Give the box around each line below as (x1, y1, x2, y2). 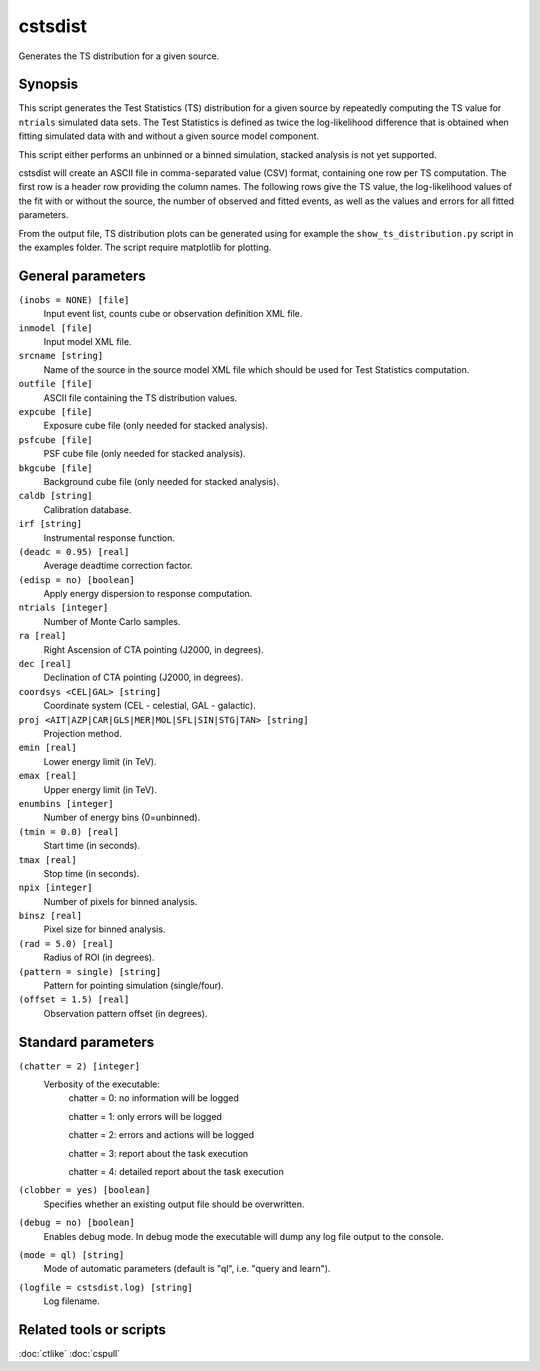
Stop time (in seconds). (43, 867, 140, 879)
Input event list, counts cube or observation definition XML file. (43, 308, 303, 320)
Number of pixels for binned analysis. (43, 895, 198, 907)
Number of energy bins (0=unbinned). (43, 811, 201, 824)
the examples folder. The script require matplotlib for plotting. (18, 241, 272, 253)
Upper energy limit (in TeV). (43, 783, 157, 795)
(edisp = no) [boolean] (18, 574, 135, 585)
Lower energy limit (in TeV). (43, 755, 157, 767)
